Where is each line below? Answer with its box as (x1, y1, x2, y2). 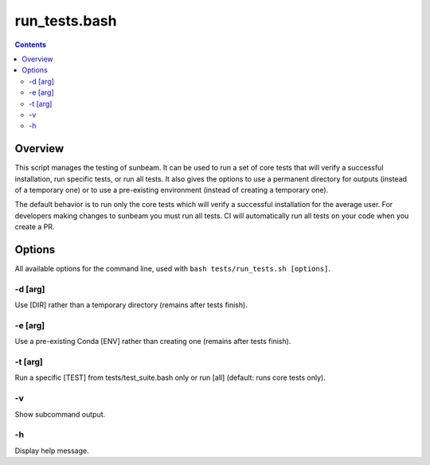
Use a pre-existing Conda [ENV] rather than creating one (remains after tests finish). (14, 337, 291, 346)
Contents (14, 40, 47, 49)
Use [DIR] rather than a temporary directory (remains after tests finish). (14, 300, 248, 310)
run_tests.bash (14, 12, 117, 29)
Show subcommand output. (14, 409, 106, 419)
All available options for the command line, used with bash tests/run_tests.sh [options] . (14, 264, 330, 274)
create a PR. (14, 222, 55, 232)
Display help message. (14, 446, 89, 455)
